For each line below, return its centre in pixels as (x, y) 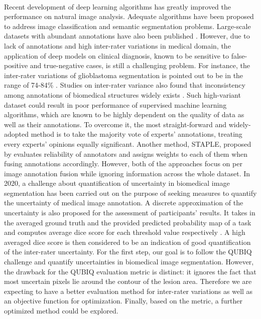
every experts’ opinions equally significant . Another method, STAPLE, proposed (128, 143)
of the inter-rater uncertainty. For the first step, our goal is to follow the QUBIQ (128, 252)
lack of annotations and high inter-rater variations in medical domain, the (117, 45)
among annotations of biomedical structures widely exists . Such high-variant (122, 94)
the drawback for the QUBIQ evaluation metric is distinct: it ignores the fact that (130, 271)
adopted (17, 134)
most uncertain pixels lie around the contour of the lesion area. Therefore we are (128, 281)
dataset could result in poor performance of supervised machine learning (115, 104)
